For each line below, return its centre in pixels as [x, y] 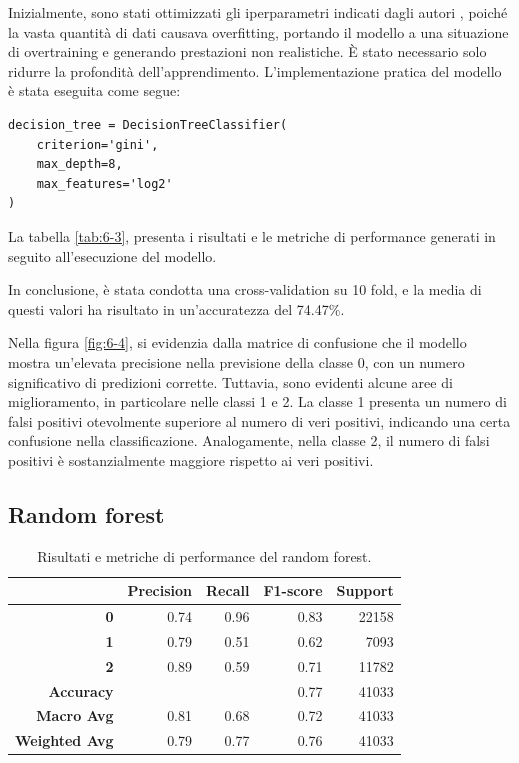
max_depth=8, [79, 164]
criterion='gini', [97, 144]
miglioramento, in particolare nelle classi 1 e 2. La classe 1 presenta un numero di [257, 401]
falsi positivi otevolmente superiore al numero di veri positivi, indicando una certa [259, 420]
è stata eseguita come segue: [94, 90]
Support [365, 590]
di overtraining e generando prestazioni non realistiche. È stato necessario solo [247, 51]
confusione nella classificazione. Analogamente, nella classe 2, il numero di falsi [249, 440]
